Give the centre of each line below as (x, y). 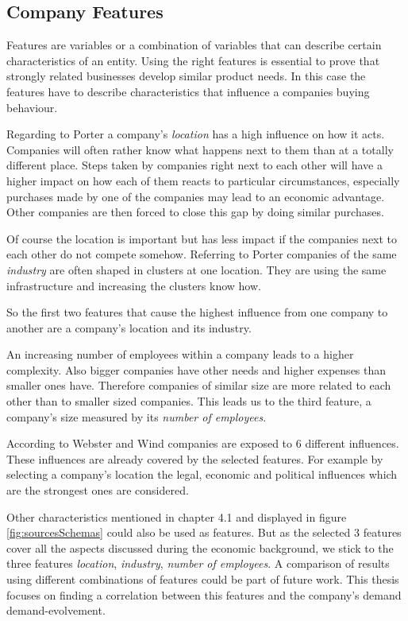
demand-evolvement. (56, 610)
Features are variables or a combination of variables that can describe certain (194, 45)
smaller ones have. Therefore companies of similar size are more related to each (199, 385)
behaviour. (32, 107)
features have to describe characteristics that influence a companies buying (188, 91)
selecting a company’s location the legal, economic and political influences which (202, 474)
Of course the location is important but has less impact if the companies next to (202, 238)
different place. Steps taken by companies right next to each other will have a (194, 165)
